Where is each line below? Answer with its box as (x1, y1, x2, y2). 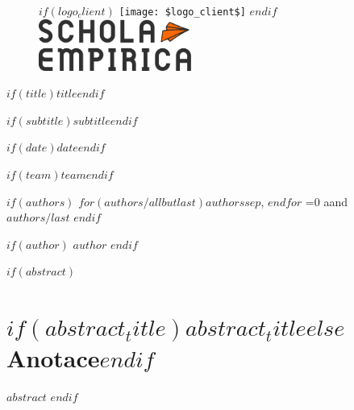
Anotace (6, 342, 100, 375)
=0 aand (305, 193, 348, 209)
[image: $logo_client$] (119, 6, 246, 18)
